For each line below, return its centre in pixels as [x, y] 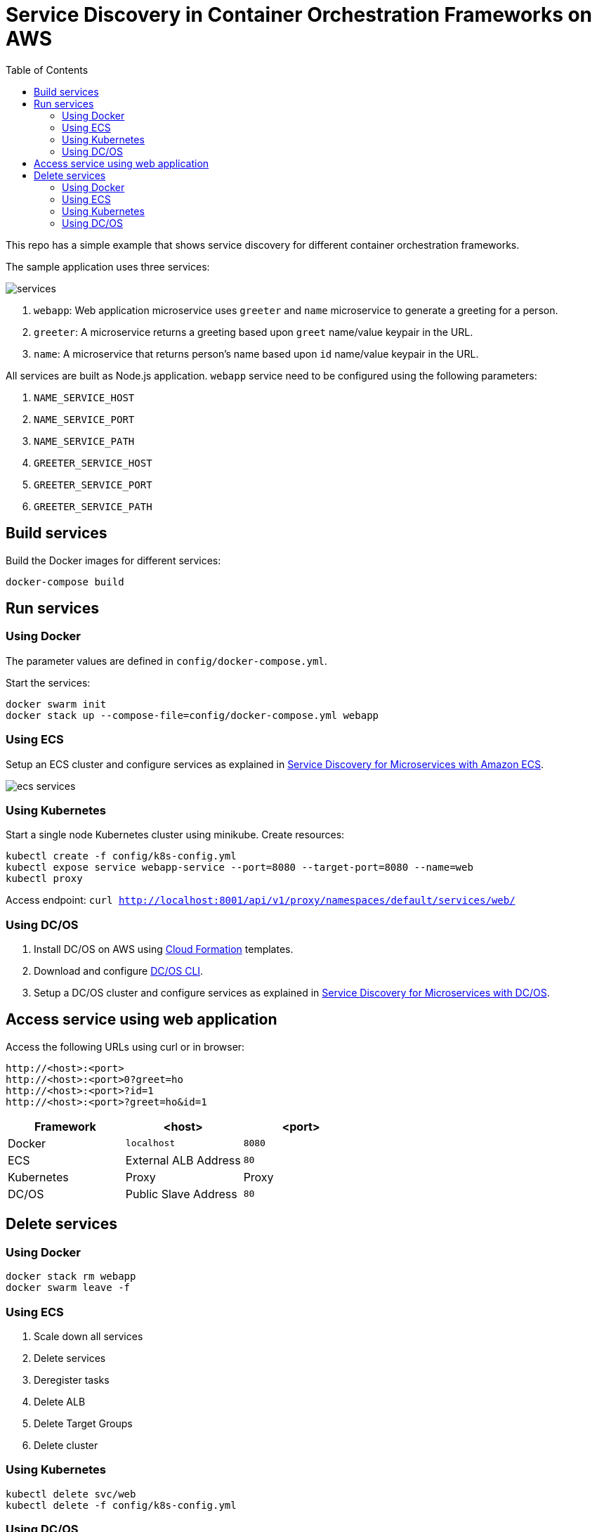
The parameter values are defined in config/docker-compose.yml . [166, 661]
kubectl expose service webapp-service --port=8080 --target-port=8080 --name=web [240, 868]
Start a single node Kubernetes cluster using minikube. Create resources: [175, 835]
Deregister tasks [72, 1380]
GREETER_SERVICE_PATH [93, 506]
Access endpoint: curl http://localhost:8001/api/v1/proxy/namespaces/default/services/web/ [261, 900]
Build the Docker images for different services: [113, 560]
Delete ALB [60, 1401]
